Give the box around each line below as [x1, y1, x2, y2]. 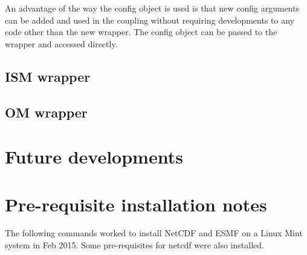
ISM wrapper [5, 67, 91, 85]
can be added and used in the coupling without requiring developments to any [5, 13, 294, 26]
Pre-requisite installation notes [5, 191, 267, 216]
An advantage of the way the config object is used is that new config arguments [5, 2, 300, 14]
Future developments [5, 144, 183, 169]
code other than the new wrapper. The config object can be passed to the [5, 25, 277, 38]
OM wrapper [5, 102, 88, 121]
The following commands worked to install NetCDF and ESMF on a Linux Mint [5, 227, 303, 239]
